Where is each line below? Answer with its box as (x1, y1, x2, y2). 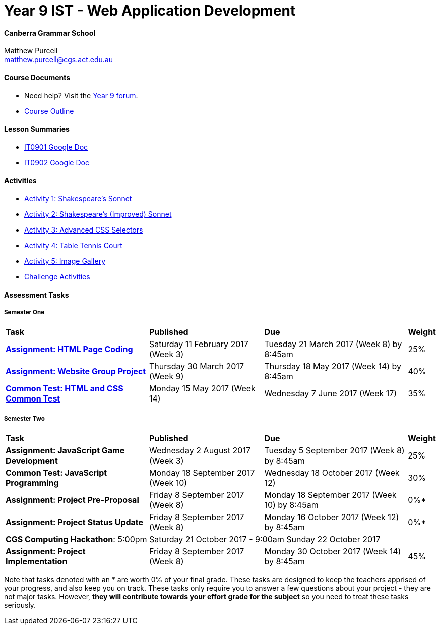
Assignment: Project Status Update (6, 517, 144, 528)
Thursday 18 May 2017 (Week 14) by (264, 361, 402, 372)
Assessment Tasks (4, 290, 69, 299)
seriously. (4, 601, 36, 610)
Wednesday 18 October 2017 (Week (264, 468, 400, 478)
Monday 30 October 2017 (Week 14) (264, 546, 401, 557)
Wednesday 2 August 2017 (149, 445, 250, 456)
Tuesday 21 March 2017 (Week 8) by (264, 339, 402, 350)
